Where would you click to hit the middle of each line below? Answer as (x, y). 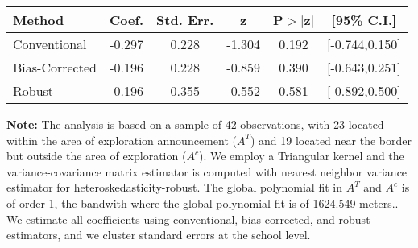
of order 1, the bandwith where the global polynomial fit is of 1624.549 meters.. (203, 203)
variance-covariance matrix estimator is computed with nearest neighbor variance (207, 171)
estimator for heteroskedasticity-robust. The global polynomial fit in (174, 187)
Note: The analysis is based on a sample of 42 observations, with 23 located (195, 124)
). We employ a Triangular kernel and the (301, 156)
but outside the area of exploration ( (97, 156)
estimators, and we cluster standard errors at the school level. (159, 235)
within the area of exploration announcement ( (122, 140)
